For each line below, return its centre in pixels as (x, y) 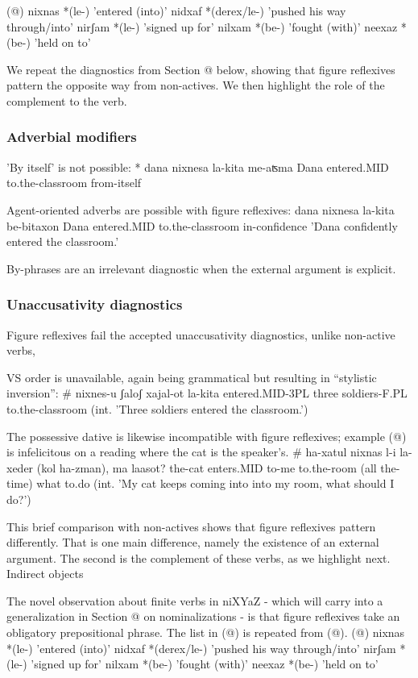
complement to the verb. (67, 100)
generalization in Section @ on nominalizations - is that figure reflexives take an (203, 616)
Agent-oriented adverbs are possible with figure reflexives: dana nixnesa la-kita (201, 209)
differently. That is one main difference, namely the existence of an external (193, 542)
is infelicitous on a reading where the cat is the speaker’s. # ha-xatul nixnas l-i (201, 452)
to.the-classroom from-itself (74, 183)
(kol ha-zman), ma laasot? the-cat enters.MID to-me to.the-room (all (207, 467)
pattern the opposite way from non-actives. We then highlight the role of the (196, 85)
